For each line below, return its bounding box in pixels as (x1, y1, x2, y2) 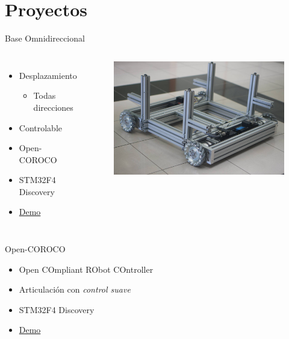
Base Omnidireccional (5, 32, 85, 45)
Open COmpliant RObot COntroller (19, 263, 154, 275)
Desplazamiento (19, 69, 77, 81)
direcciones (33, 101, 73, 113)
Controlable (19, 121, 63, 134)
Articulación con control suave (19, 283, 131, 296)
